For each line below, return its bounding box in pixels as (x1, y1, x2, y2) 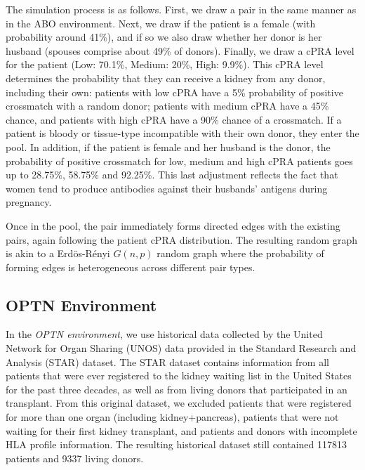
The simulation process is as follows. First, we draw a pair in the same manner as (6, 2, 357, 16)
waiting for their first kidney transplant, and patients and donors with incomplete (6, 423, 357, 438)
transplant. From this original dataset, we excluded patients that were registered (6, 396, 352, 410)
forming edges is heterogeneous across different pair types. (6, 259, 255, 274)
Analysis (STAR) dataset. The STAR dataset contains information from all (6, 354, 329, 369)
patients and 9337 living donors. (6, 450, 144, 465)
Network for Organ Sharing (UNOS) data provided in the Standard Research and (6, 341, 357, 355)
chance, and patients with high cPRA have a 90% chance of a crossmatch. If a (6, 112, 342, 126)
